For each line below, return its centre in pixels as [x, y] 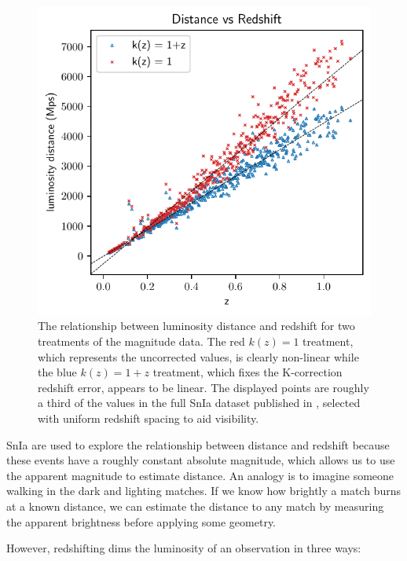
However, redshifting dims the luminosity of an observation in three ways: [184, 548]
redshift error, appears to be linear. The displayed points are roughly [203, 387]
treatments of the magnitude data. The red [141, 341]
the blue [57, 372]
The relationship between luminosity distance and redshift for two [196, 326]
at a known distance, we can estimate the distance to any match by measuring [195, 506]
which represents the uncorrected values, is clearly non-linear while [198, 356]
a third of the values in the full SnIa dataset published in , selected [199, 403]
